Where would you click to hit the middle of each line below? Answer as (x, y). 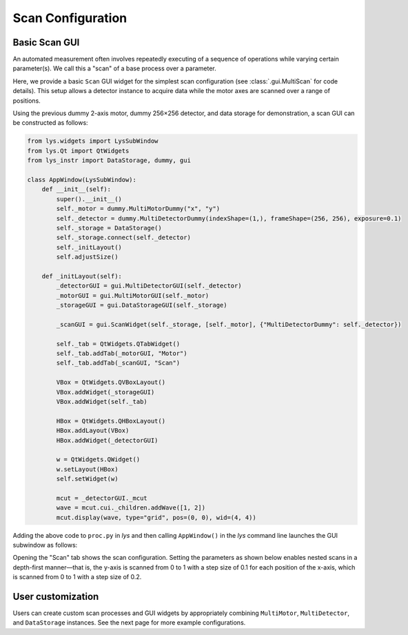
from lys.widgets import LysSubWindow (93, 141)
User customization (56, 596)
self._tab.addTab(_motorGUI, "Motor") (122, 353)
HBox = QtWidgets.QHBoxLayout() (111, 421)
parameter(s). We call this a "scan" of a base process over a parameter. (114, 68)
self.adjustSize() (87, 257)
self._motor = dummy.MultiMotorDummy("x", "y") (138, 209)
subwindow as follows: (45, 545)
